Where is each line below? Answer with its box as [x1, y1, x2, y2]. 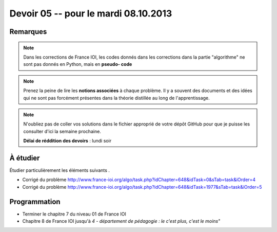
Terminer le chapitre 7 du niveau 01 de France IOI [22, 211, 127, 217]
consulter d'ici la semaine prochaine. [23, 128, 101, 134]
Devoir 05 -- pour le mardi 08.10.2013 [9, 8, 172, 19]
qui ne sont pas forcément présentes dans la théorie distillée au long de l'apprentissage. [23, 95, 210, 101]
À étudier [9, 153, 40, 162]
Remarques [9, 27, 47, 36]
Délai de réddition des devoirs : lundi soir [23, 138, 112, 144]
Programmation [9, 197, 61, 206]
